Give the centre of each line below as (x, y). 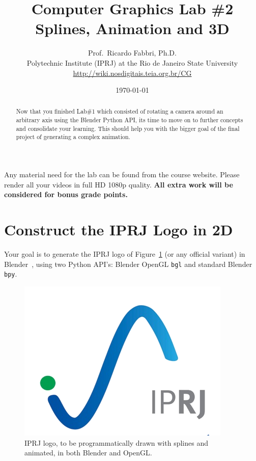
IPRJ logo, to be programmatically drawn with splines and (116, 442)
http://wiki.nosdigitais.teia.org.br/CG (132, 73)
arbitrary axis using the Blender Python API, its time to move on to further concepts (130, 120)
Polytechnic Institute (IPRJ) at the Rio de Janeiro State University (132, 62)
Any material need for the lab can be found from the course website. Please (122, 174)
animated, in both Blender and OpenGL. (88, 453)
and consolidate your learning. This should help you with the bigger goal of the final (128, 128)
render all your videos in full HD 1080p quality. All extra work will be (119, 184)
